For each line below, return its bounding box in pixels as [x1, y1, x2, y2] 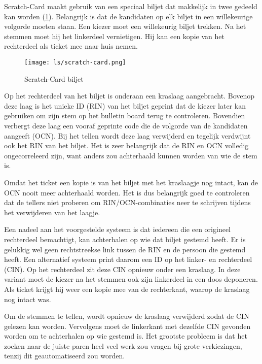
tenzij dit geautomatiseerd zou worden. [4, 350, 125, 361]
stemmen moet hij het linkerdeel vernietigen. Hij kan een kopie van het [4, 30, 224, 41]
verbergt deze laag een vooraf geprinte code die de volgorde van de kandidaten [4, 120, 248, 130]
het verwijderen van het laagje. [4, 207, 100, 217]
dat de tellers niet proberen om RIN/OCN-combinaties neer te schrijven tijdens [4, 197, 251, 208]
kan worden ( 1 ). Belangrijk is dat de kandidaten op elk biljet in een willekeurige [4, 11, 253, 21]
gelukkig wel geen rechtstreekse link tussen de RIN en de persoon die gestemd [4, 244, 246, 254]
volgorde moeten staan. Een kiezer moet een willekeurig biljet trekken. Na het [4, 21, 246, 31]
